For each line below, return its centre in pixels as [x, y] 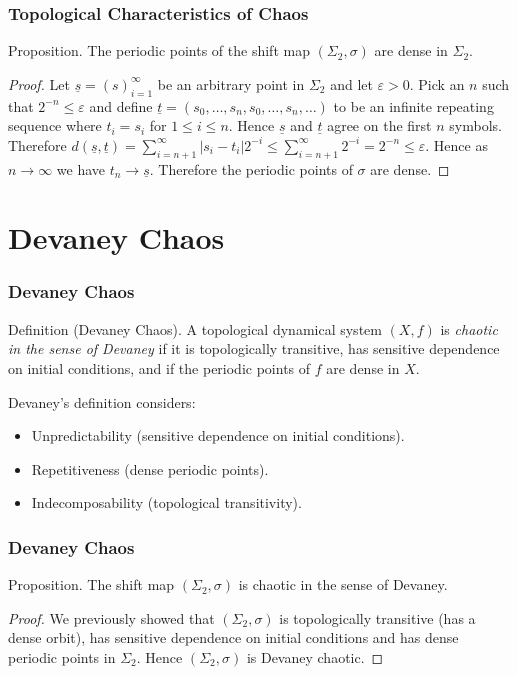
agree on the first [379, 125]
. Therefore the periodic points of [251, 168]
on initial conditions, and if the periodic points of [159, 367]
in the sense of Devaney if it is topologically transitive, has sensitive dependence [254, 348]
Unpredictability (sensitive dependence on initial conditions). [218, 435]
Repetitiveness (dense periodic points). [150, 468]
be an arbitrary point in [231, 83]
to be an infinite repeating [413, 105]
